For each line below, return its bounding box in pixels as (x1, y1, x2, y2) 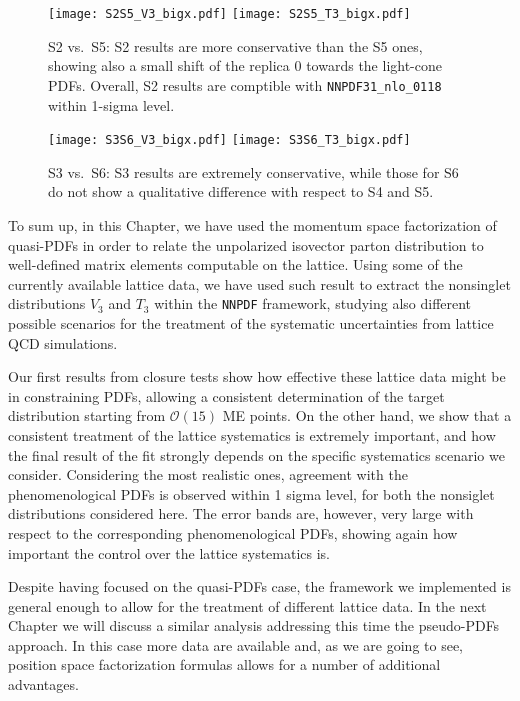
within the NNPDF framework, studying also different (154, 293, 472, 314)
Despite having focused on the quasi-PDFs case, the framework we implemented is (8, 576, 511, 597)
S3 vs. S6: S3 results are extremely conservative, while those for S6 (48, 161, 459, 182)
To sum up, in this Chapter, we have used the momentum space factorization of (8, 214, 497, 235)
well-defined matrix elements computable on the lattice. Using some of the (8, 254, 463, 275)
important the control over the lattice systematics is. (8, 542, 330, 563)
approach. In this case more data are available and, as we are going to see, (8, 634, 464, 655)
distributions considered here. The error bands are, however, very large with (8, 503, 474, 524)
